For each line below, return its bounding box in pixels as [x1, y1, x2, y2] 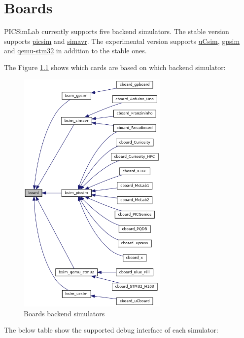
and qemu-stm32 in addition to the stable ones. [4, 45, 147, 56]
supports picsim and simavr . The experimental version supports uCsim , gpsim [4, 36, 240, 46]
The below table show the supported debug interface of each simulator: [4, 325, 218, 335]
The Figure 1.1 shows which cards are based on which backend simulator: [4, 62, 226, 72]
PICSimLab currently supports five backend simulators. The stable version [4, 26, 229, 37]
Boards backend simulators [24, 308, 105, 318]
